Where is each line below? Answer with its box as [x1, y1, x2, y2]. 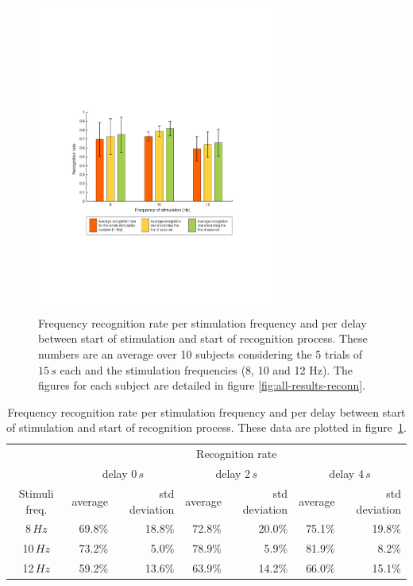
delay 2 [215, 465, 251, 482]
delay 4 [329, 465, 364, 482]
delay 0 [102, 465, 137, 482]
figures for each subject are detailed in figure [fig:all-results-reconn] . [38, 377, 366, 394]
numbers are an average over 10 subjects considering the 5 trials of [38, 346, 363, 362]
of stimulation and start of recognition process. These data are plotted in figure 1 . [6, 419, 407, 436]
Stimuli [18, 484, 54, 501]
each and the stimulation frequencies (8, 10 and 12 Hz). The [60, 361, 353, 378]
